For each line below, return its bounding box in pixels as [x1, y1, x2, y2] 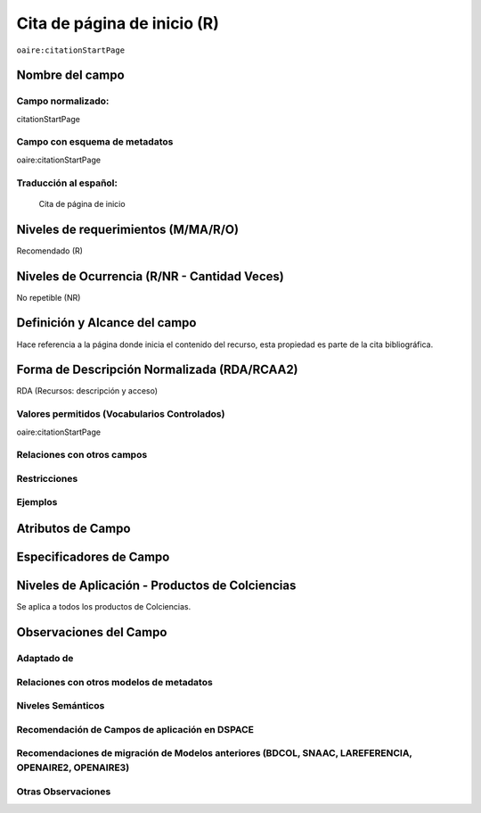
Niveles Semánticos [16, 700, 105, 712]
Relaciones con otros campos [16, 449, 148, 461]
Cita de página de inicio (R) [16, 13, 220, 33]
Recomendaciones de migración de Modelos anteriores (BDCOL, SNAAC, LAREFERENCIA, [16, 747, 413, 759]
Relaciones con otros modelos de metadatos [16, 676, 213, 688]
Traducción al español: [16, 177, 118, 189]
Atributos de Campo [16, 521, 131, 536]
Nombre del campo [16, 68, 125, 83]
